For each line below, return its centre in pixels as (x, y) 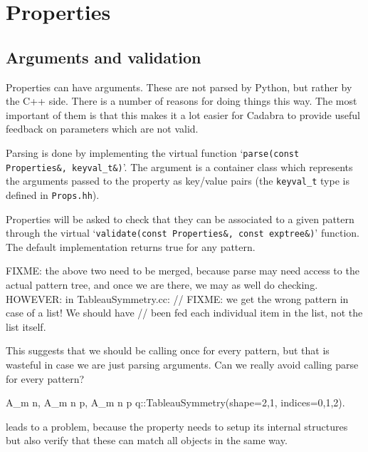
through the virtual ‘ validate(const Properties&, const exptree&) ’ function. (183, 233)
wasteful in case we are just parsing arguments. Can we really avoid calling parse (182, 364)
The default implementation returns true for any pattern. (131, 246)
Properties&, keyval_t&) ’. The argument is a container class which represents (179, 166)
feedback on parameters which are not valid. (102, 129)
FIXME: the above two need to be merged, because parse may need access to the (183, 271)
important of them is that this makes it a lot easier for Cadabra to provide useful (183, 114)
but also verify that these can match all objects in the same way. (147, 440)
